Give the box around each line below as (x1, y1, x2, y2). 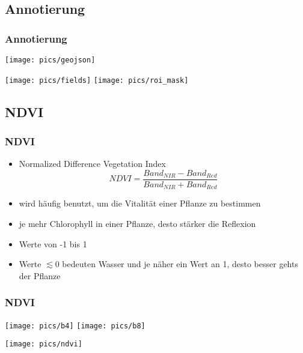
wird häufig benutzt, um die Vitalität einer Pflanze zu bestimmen (19, 197, 261, 210)
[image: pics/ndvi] (5, 340, 82, 349)
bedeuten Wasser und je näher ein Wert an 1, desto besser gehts (62, 258, 298, 270)
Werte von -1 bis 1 (19, 237, 87, 250)
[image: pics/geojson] (5, 56, 96, 64)
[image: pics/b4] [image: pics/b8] (5, 321, 145, 330)
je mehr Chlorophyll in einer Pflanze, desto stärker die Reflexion (19, 217, 256, 230)
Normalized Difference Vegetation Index (19, 157, 166, 170)
